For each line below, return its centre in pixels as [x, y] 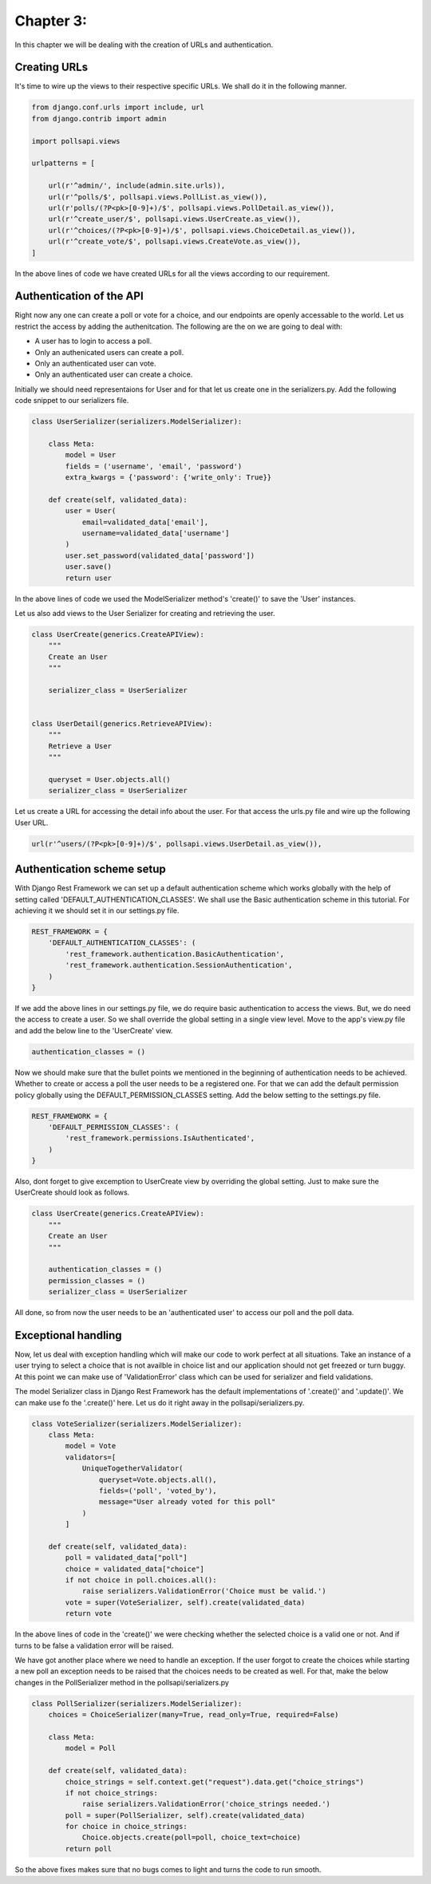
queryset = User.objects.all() [109, 780]
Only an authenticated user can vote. [95, 363]
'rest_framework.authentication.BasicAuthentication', [175, 954]
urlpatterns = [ [63, 163]
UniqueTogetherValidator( [132, 1469]
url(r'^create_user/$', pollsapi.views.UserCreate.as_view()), [175, 219]
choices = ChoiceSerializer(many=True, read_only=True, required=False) [194, 1715]
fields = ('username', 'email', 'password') [154, 466]
